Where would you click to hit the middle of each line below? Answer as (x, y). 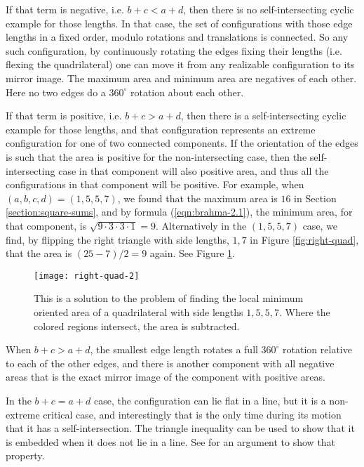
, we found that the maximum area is (197, 198)
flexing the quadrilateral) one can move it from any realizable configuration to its (180, 64)
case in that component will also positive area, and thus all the (194, 170)
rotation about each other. (187, 92)
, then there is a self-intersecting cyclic (263, 116)
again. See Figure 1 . (193, 253)
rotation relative (317, 349)
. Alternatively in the (201, 225)
